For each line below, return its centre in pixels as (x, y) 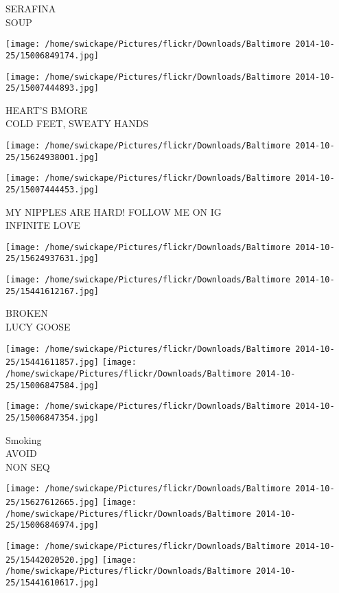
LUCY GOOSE (38, 327)
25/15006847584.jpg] (52, 385)
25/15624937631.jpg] (52, 259)
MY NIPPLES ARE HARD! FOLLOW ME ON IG (114, 211)
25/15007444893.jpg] (52, 88)
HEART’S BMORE (47, 110)
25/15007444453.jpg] (52, 189)
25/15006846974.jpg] (52, 525)
